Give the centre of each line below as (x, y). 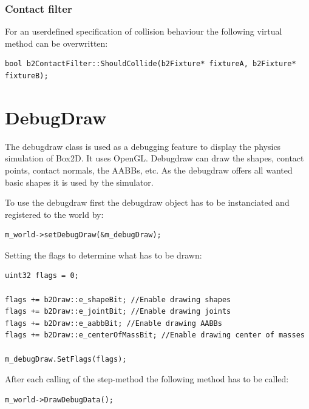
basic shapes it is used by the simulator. (79, 182)
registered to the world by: (54, 214)
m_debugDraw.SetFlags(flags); (66, 359)
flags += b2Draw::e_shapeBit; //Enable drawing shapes (118, 299)
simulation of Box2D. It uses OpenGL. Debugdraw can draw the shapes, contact (154, 158)
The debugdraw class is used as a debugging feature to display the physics (143, 146)
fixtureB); (27, 76)
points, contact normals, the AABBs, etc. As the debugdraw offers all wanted (149, 170)
